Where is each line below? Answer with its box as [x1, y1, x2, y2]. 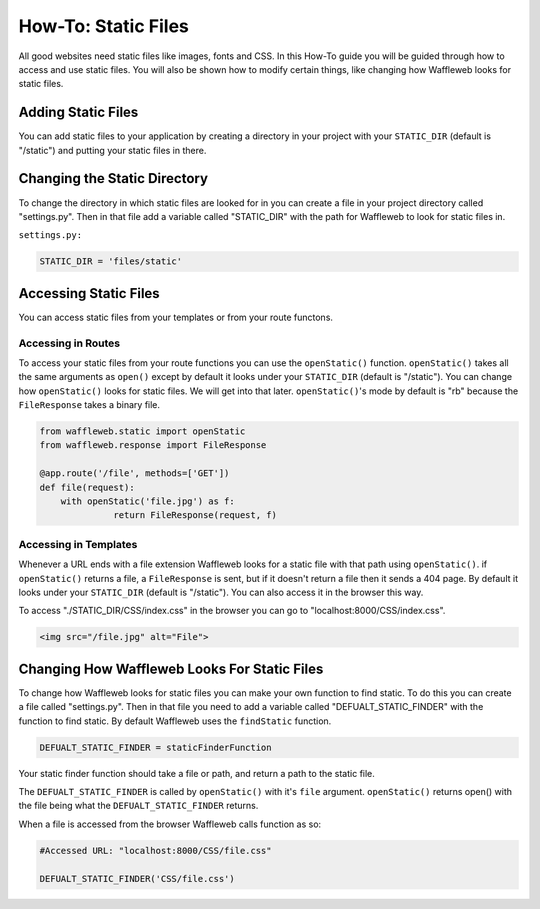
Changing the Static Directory [18, 170, 209, 187]
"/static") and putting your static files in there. [18, 144, 207, 156]
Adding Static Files [18, 104, 139, 121]
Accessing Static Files [18, 285, 160, 302]
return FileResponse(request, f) [113, 510, 277, 521]
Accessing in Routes [18, 336, 120, 350]
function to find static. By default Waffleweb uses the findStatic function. [18, 715, 332, 727]
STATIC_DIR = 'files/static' [39, 256, 183, 267]
